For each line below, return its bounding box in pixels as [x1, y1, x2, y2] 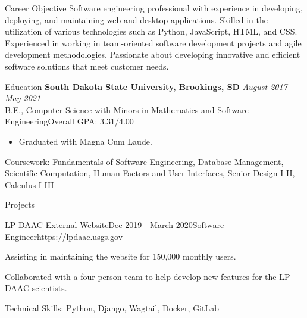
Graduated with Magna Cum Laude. [18, 135, 152, 147]
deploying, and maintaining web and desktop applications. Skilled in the [5, 13, 268, 26]
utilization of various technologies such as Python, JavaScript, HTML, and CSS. [5, 25, 297, 38]
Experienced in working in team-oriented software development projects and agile [5, 36, 302, 49]
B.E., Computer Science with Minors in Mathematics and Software [5, 103, 249, 116]
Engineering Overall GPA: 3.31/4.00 [5, 115, 134, 127]
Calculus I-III [5, 178, 54, 191]
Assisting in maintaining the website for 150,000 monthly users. [5, 250, 236, 263]
